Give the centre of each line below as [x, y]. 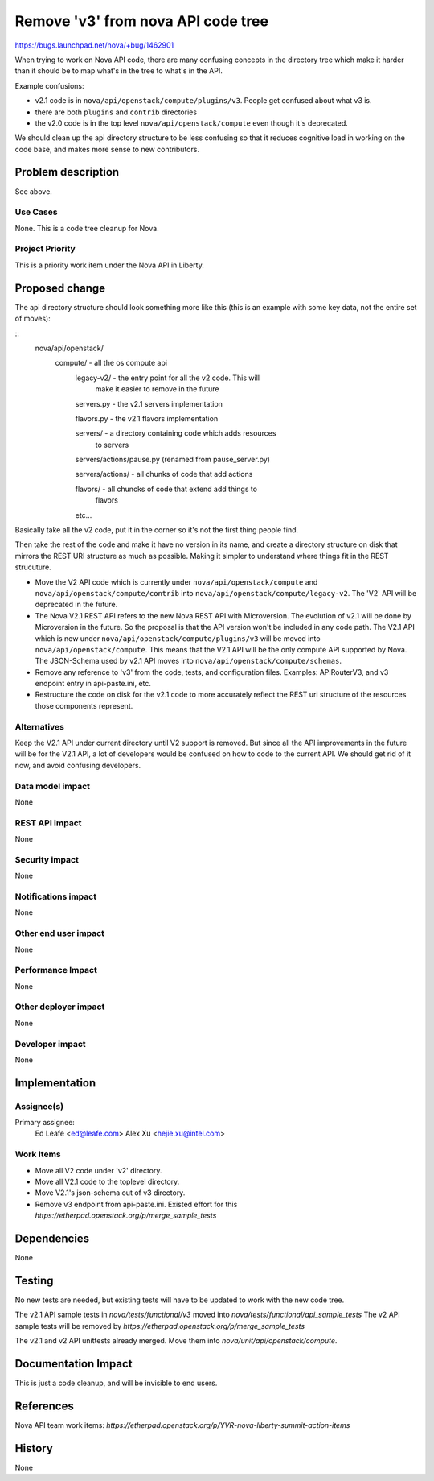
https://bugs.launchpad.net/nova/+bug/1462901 [94, 45]
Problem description [67, 172]
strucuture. [33, 567]
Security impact [47, 859]
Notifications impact [55, 896]
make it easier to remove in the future [157, 389]
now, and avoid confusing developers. [78, 765]
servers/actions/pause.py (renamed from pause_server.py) [173, 460]
